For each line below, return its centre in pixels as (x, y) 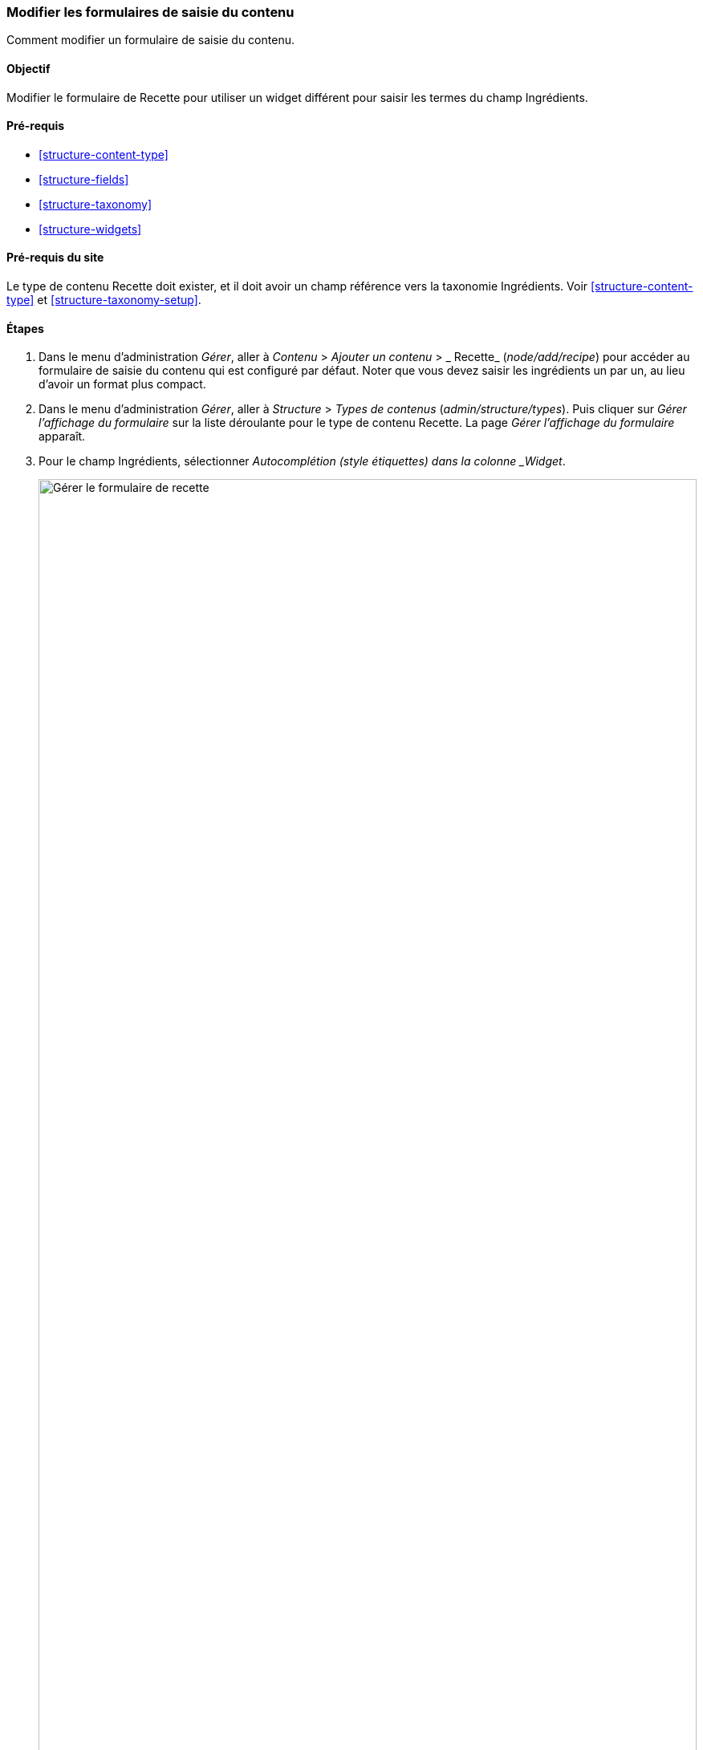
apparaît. (62, 436)
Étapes (25, 328)
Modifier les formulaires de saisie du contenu (150, 12)
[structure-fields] (84, 179)
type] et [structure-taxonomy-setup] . (104, 300)
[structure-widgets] (90, 229)
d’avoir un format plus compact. (122, 384)
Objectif (28, 68)
